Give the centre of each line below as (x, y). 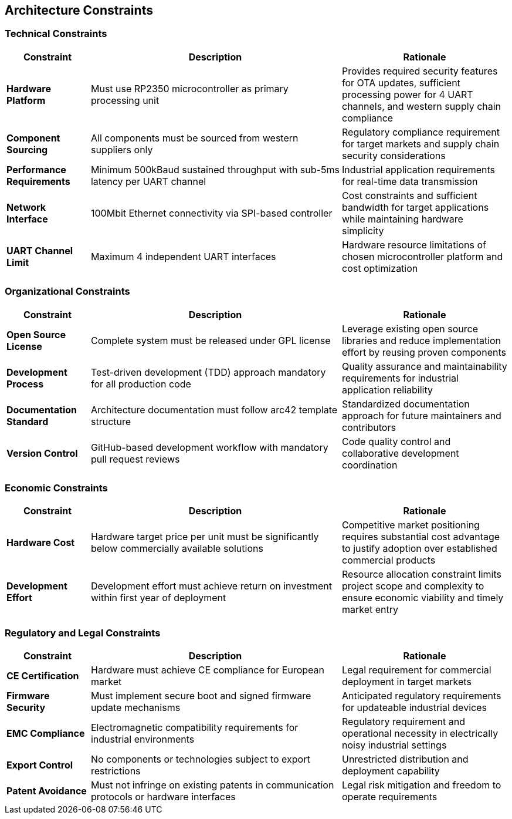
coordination (369, 465)
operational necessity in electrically (420, 734)
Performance (36, 169)
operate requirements (389, 797)
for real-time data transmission (410, 181)
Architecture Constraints (79, 10)
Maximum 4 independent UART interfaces (183, 256)
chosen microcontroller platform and (422, 256)
